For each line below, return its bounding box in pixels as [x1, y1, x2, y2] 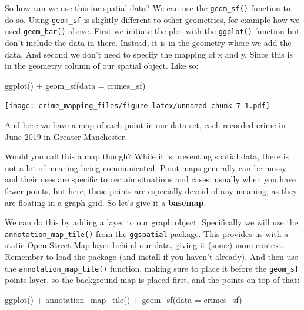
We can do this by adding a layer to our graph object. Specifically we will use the [5, 216, 298, 228]
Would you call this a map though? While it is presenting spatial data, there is [5, 150, 289, 162]
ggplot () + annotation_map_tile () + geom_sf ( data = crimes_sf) [5, 293, 242, 305]
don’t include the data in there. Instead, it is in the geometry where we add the [5, 36, 292, 48]
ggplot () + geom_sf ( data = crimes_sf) [5, 79, 146, 91]
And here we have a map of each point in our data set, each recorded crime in [5, 119, 286, 131]
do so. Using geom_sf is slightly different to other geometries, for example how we [5, 13, 300, 25]
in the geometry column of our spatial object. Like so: [5, 59, 199, 72]
